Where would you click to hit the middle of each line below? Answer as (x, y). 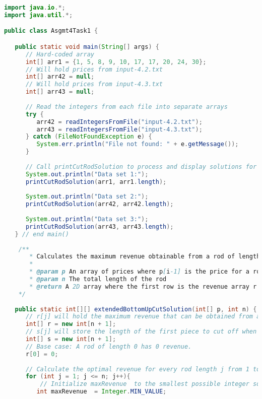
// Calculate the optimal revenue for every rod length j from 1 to (143, 369)
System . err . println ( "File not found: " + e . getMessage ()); (138, 144)
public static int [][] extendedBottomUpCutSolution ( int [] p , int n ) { (136, 309)
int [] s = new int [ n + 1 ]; (71, 339)
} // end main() (42, 234)
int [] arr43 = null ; (60, 92)
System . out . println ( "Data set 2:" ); (87, 197)
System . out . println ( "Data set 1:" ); (87, 174)
